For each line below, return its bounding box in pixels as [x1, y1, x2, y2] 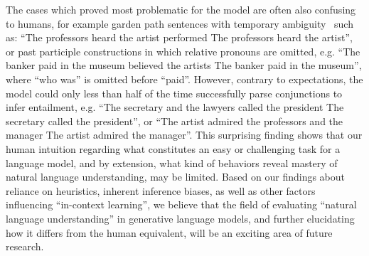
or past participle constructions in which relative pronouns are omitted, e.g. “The [6, 43, 360, 58]
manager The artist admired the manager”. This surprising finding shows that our [6, 127, 363, 142]
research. [6, 239, 44, 254]
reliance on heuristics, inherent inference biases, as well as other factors [6, 183, 316, 198]
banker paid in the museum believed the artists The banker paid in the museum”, [6, 58, 362, 73]
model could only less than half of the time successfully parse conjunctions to [6, 85, 343, 100]
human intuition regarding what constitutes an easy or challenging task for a [6, 141, 341, 156]
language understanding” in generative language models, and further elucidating [6, 210, 355, 225]
